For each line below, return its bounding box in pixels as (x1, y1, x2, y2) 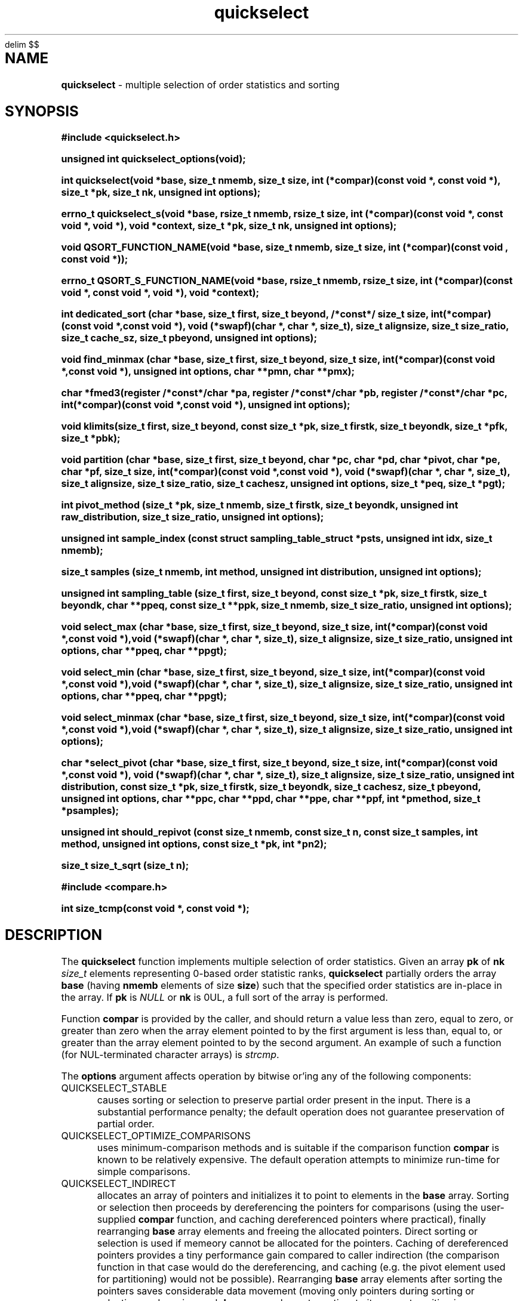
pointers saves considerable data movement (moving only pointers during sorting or (97, 1285, 475, 1297)
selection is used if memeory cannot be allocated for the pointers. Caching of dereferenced (97, 1237, 509, 1250)
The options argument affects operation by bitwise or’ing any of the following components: (61, 1070, 472, 1083)
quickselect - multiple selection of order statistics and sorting (61, 78, 340, 91)
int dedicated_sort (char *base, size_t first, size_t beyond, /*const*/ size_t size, (61, 308, 429, 320)
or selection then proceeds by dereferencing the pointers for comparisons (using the (97, 1201, 478, 1214)
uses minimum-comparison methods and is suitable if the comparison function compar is (97, 1142, 500, 1154)
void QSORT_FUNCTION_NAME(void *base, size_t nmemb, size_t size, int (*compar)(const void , (61, 241, 508, 254)
